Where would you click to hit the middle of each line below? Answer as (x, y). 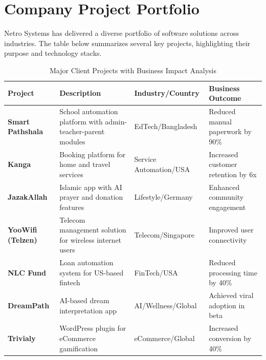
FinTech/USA (156, 272)
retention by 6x (233, 174)
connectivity (228, 239)
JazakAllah (28, 197)
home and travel (85, 164)
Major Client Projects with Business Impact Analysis (133, 70)
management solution (93, 230)
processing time (233, 272)
